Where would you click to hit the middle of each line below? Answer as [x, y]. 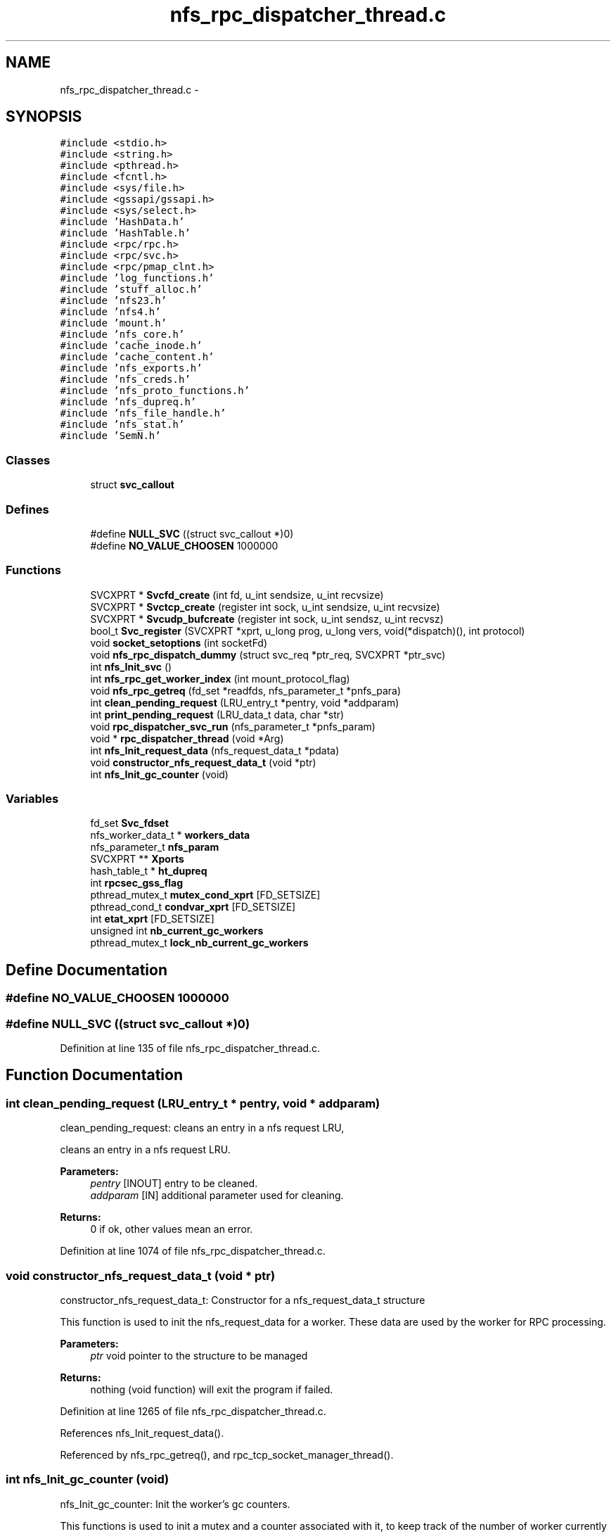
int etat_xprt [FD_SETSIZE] [152, 919]
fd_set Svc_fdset [129, 823]
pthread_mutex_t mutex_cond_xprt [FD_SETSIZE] [205, 895]
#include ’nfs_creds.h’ [125, 380]
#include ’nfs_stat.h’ [122, 425]
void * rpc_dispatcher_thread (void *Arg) [187, 738]
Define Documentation [86, 970]
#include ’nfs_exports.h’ [131, 368]
